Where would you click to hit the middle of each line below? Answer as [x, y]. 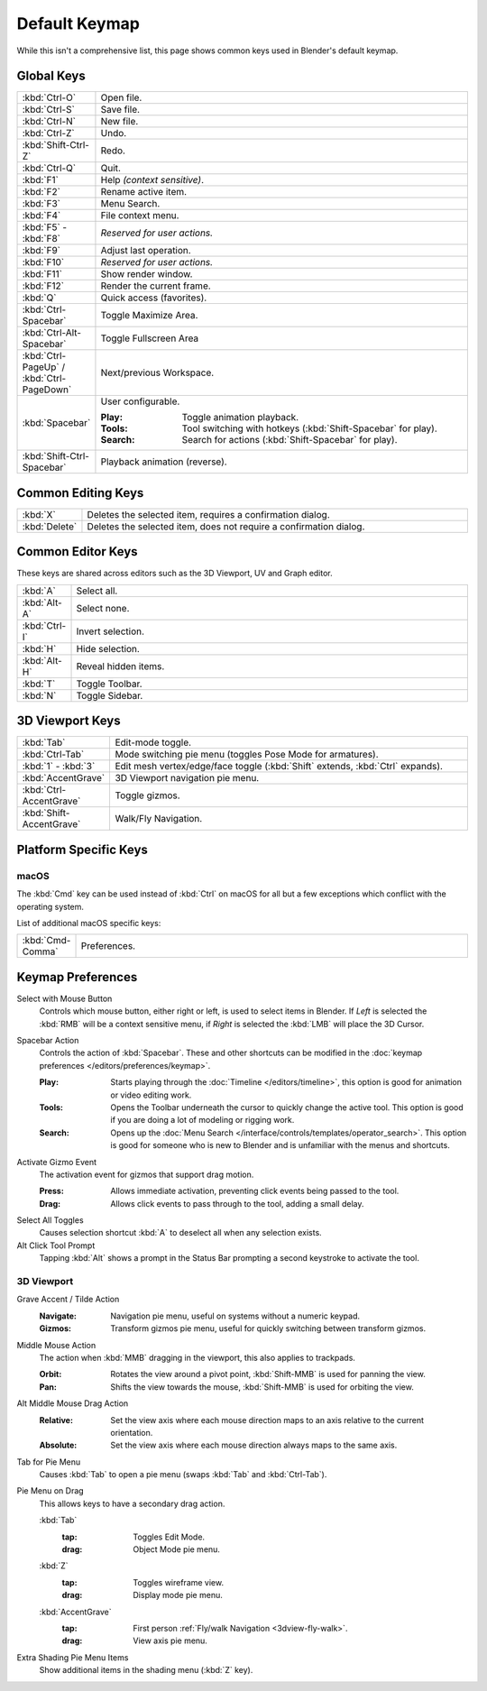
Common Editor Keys [78, 551]
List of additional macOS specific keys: [89, 923]
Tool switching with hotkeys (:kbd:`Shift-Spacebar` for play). [309, 428]
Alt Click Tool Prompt [56, 1245]
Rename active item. [144, 192]
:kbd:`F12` [43, 286]
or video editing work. [151, 1095]
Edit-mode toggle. [153, 742]
